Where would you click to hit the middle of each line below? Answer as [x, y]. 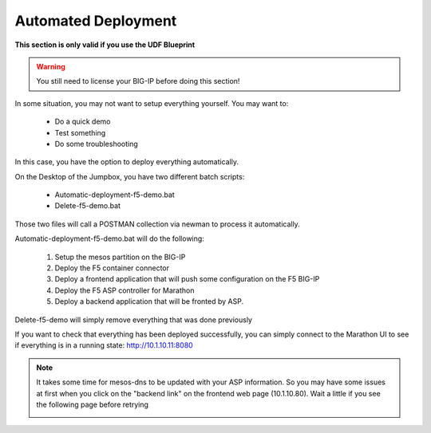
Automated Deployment [96, 21]
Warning [51, 66]
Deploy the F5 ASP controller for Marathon [125, 290]
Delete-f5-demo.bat [88, 206]
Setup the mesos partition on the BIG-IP [120, 257]
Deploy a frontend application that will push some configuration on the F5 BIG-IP [187, 279]
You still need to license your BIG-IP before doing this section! [138, 81]
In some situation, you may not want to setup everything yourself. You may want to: [152, 103]
